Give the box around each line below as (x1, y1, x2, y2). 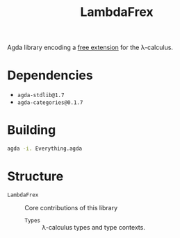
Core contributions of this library (24, 203, 118, 212)
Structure (7, 169, 64, 185)
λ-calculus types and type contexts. (42, 223, 146, 231)
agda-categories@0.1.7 (17, 99, 83, 106)
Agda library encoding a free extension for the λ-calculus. (7, 43, 174, 52)
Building (7, 122, 56, 138)
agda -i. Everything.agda (7, 145, 82, 153)
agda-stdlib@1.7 (17, 92, 65, 99)
